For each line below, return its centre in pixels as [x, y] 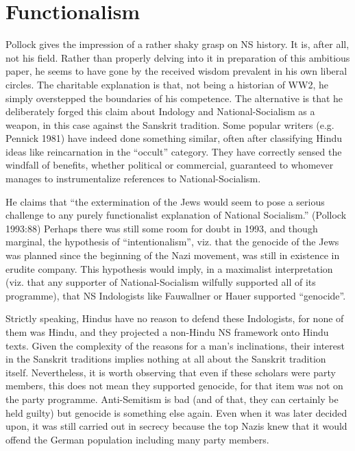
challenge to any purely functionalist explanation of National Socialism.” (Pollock [176, 215]
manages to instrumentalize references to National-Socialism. [133, 179]
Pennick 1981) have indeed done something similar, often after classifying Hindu [174, 138]
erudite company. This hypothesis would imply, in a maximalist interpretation [169, 268]
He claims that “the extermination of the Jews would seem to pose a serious [165, 201]
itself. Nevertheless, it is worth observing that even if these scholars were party [171, 372]
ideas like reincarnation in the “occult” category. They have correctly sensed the [174, 151]
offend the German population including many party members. [137, 439]
